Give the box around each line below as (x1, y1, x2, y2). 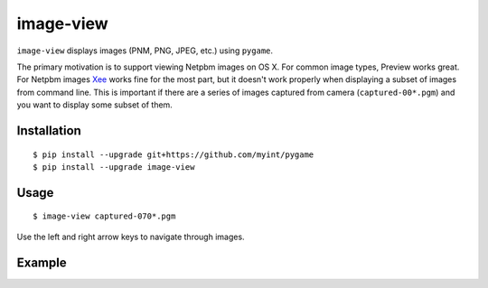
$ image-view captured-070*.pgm (33, 211, 176, 221)
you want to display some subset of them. (16, 99, 174, 110)
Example (16, 255, 67, 270)
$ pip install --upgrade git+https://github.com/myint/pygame (33, 149, 314, 160)
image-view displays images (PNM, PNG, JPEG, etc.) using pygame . (16, 45, 274, 56)
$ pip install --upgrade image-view (33, 162, 195, 172)
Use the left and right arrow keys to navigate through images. (16, 231, 245, 242)
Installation (16, 123, 81, 138)
